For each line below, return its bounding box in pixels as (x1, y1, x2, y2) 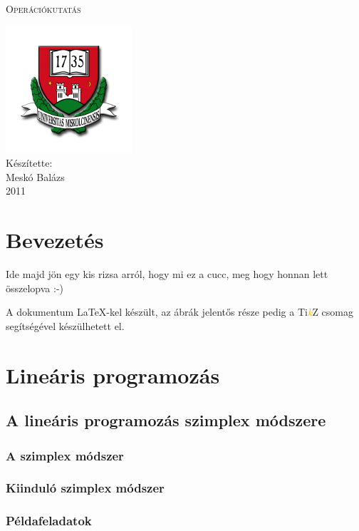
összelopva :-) (6, 280, 64, 295)
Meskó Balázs (6, 169, 65, 184)
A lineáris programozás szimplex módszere (6, 409, 326, 431)
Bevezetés (6, 225, 104, 254)
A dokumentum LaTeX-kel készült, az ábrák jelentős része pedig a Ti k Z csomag (6, 304, 354, 319)
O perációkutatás (6, 1, 81, 16)
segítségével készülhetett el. (6, 318, 125, 333)
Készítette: (6, 155, 53, 170)
